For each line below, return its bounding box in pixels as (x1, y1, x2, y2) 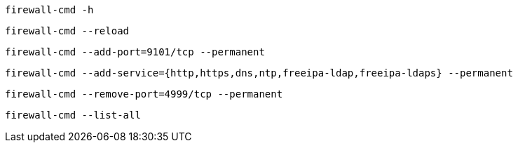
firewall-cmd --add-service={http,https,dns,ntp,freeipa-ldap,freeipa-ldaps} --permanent (5, 67, 513, 79)
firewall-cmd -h (5, 4, 94, 15)
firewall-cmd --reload (5, 25, 130, 36)
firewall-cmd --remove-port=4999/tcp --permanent (5, 88, 283, 100)
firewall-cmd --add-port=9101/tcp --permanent (5, 46, 265, 58)
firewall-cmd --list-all (5, 109, 141, 121)
